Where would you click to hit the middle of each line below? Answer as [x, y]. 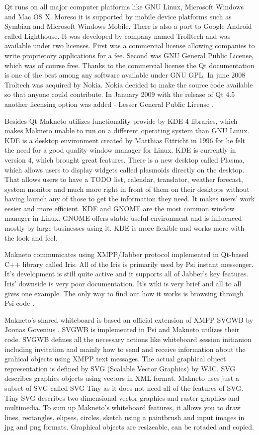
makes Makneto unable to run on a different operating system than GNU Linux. [127, 130]
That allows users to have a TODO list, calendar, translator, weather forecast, [124, 179]
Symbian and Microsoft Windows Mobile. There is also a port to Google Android [128, 26]
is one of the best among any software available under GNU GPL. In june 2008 [125, 75]
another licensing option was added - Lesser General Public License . [109, 104]
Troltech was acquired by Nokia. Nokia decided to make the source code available [129, 84]
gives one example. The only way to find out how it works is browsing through [124, 293]
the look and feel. [31, 237]
